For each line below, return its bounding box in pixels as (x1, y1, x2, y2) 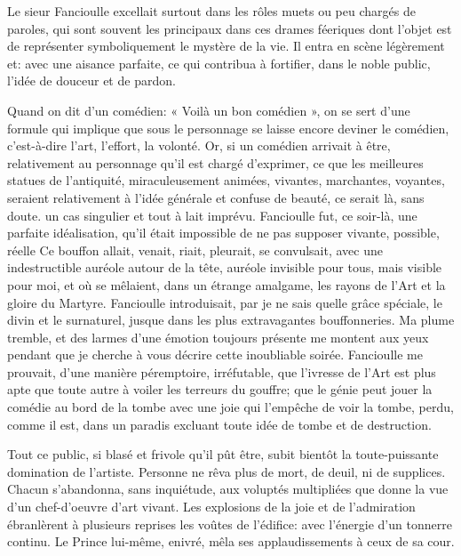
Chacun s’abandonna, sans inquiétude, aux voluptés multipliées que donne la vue (7, 479, 449, 498)
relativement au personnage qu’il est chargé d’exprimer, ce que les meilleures (7, 153, 424, 172)
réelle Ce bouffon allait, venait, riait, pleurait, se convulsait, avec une (7, 240, 383, 259)
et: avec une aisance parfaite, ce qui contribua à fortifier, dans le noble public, (7, 53, 431, 72)
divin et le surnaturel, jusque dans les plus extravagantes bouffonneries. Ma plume (7, 310, 455, 329)
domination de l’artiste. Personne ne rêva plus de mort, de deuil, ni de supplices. (7, 462, 446, 480)
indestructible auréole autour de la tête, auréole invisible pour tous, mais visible (7, 258, 442, 277)
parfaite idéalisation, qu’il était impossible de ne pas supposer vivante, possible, (7, 223, 440, 242)
